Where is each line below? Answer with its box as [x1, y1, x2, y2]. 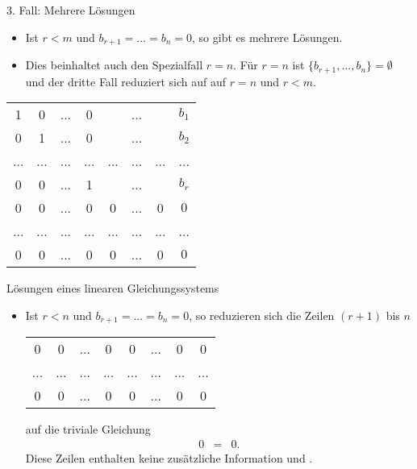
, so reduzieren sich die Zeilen [189, 306, 335, 323]
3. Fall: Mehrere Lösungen [6, 2, 136, 18]
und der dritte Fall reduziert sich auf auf [25, 73, 226, 89]
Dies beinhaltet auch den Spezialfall [25, 56, 203, 73]
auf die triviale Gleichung [25, 421, 151, 438]
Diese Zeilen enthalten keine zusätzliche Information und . [25, 449, 313, 466]
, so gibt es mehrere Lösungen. [192, 28, 343, 45]
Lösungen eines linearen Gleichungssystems [6, 280, 219, 297]
